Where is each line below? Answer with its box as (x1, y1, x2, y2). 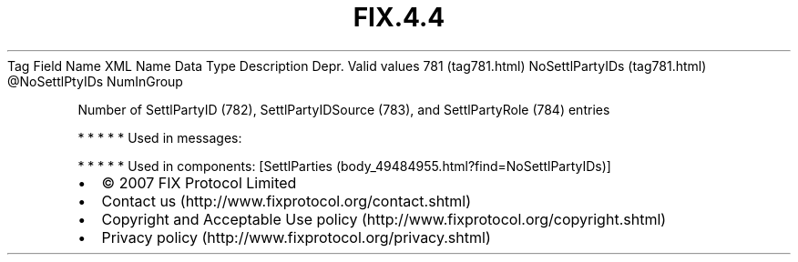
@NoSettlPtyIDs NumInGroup (7, 73, 183, 89)
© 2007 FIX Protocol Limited (101, 173, 297, 192)
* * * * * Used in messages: (77, 129, 242, 146)
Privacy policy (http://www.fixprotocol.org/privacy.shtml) (101, 227, 491, 247)
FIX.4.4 (353, 2, 445, 33)
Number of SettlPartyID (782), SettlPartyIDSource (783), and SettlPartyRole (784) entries (77, 101, 610, 117)
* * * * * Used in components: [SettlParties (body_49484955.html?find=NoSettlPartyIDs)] (77, 157, 611, 174)
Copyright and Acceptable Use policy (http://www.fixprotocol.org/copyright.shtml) (101, 209, 667, 228)
